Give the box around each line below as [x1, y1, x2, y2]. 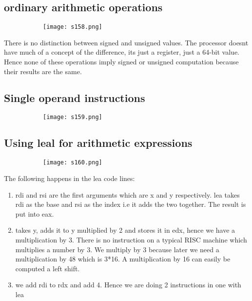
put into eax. [15, 208, 54, 219]
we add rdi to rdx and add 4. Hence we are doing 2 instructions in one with [15, 280, 241, 290]
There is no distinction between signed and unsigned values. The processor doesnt [4, 37, 249, 47]
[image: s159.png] [43, 114, 102, 121]
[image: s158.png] [43, 23, 102, 31]
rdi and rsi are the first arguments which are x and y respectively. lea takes [15, 189, 240, 200]
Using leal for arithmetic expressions [4, 135, 193, 150]
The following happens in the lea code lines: [4, 173, 135, 183]
